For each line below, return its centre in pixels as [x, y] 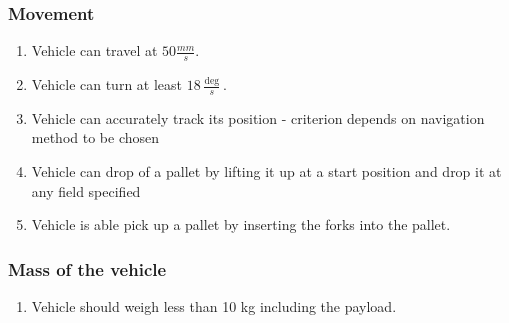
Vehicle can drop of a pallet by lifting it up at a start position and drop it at [266, 171]
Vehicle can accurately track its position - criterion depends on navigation [258, 117]
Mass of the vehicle [87, 268]
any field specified [86, 190]
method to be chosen [95, 137]
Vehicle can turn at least [107, 84]
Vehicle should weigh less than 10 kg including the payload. [214, 306]
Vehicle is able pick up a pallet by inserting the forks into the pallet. [241, 224]
